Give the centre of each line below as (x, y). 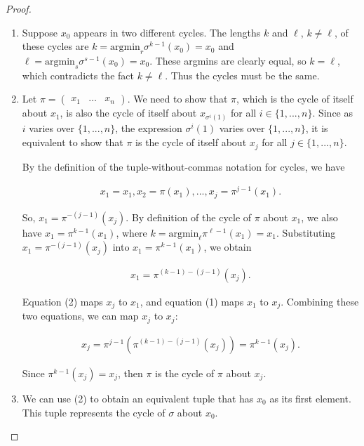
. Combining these (320, 301)
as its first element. (310, 398)
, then (130, 373)
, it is (317, 128)
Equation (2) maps (62, 301)
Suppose (40, 32)
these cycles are (55, 46)
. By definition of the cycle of (189, 217)
